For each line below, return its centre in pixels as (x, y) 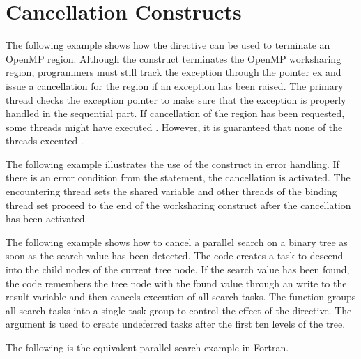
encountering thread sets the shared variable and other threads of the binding (171, 191)
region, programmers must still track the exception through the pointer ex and (174, 72)
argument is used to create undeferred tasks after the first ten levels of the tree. (176, 324)
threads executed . (45, 140)
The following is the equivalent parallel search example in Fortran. (147, 347)
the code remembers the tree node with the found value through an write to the (176, 283)
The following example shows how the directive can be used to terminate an (168, 45)
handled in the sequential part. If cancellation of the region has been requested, (175, 113)
